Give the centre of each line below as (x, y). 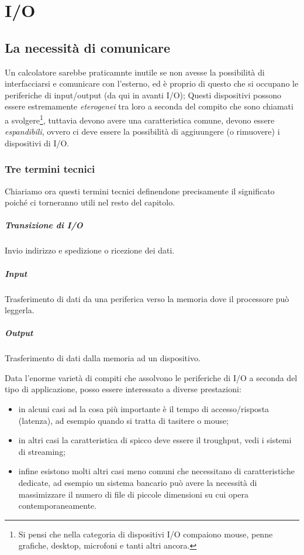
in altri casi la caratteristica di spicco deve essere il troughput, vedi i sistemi (155, 440)
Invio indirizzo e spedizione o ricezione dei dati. (90, 250)
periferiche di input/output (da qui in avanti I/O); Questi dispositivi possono (143, 95)
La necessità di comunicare (87, 47)
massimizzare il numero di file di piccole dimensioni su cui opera (133, 494)
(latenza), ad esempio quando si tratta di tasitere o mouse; (124, 420)
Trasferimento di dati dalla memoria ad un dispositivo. (103, 358)
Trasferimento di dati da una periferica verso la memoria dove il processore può (147, 298)
